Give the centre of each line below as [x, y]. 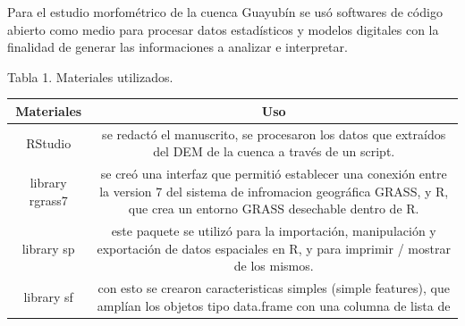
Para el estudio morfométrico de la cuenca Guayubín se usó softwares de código [225, 12]
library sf [48, 297]
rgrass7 [48, 200]
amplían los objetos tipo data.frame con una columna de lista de [274, 305]
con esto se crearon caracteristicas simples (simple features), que [274, 288]
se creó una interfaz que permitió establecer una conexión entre [274, 174]
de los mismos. [274, 266]
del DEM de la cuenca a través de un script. [274, 151]
